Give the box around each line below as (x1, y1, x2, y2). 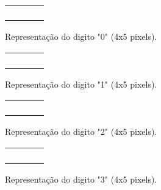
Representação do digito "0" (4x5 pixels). (5, 30, 157, 42)
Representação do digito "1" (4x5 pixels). (5, 77, 157, 90)
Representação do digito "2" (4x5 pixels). (5, 125, 157, 138)
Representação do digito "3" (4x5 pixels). (5, 172, 157, 185)
